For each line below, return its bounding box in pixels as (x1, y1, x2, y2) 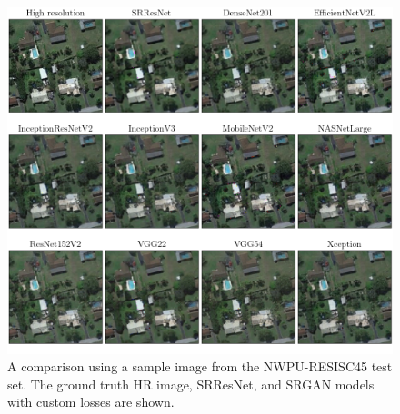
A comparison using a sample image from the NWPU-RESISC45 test (7, 357, 393, 376)
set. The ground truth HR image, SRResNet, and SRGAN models (7, 374, 375, 393)
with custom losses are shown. (7, 392, 175, 411)
